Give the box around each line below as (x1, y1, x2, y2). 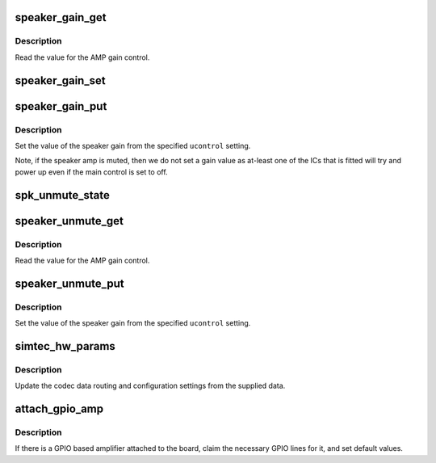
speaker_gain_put (15, 99, 107, 113)
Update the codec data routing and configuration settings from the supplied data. (15, 381, 286, 391)
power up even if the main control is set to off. (15, 166, 169, 177)
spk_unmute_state (15, 188, 111, 202)
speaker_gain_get (15, 11, 107, 24)
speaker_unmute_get (15, 214, 124, 228)
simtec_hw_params (15, 339, 116, 353)
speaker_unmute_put (15, 276, 124, 290)
